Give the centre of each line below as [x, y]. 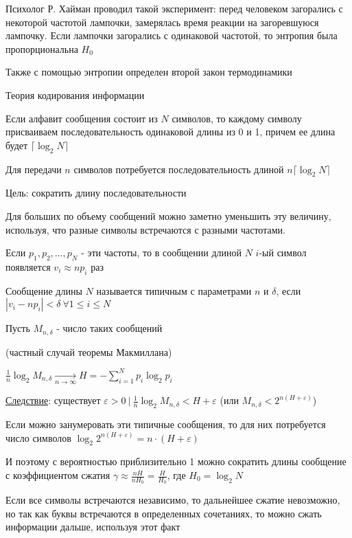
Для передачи [34, 169]
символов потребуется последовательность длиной [179, 169]
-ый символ [283, 253]
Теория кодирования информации [75, 94]
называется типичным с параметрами [174, 290]
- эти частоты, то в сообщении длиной [161, 253]
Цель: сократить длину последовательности [96, 193]
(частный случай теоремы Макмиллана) [89, 351]
